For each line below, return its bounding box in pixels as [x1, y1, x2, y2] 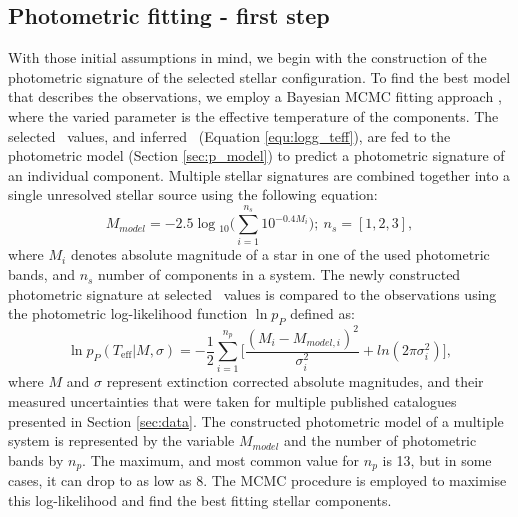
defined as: [290, 303, 355, 324]
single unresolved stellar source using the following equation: [8, 184, 378, 205]
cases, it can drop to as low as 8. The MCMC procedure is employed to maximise [8, 470, 507, 491]
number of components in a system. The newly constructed [98, 264, 461, 285]
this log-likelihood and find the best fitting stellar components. [8, 489, 392, 510]
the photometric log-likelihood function [8, 303, 248, 324]
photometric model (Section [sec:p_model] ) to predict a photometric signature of [8, 145, 505, 166]
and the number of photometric [284, 430, 477, 451]
